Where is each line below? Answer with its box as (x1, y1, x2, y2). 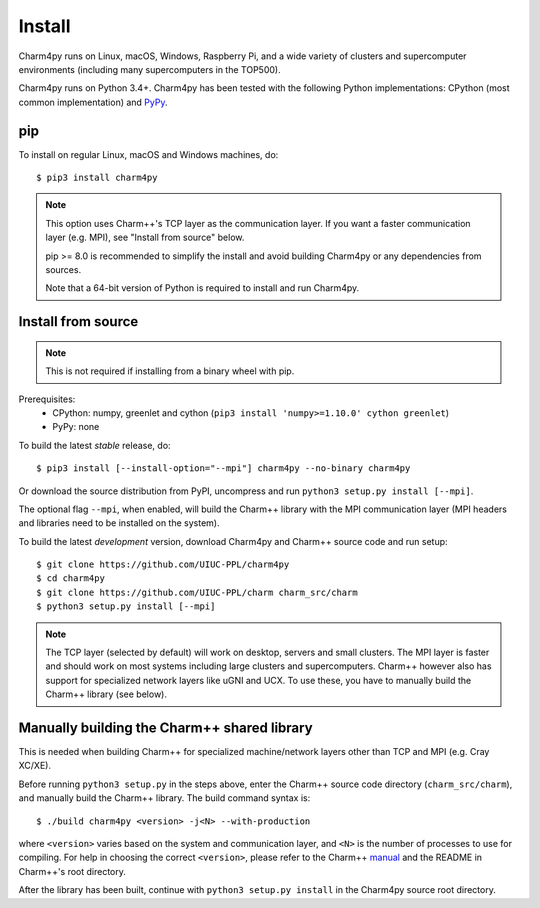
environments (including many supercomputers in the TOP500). (18, 63, 281, 75)
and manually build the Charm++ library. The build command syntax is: (18, 792, 311, 804)
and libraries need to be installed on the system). (18, 517, 220, 529)
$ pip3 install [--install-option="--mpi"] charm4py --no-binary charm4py (36, 463, 411, 474)
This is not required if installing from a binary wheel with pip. (45, 365, 295, 377)
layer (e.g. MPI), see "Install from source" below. (45, 231, 245, 244)
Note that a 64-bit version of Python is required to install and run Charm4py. (45, 282, 360, 294)
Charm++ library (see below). (45, 688, 167, 700)
